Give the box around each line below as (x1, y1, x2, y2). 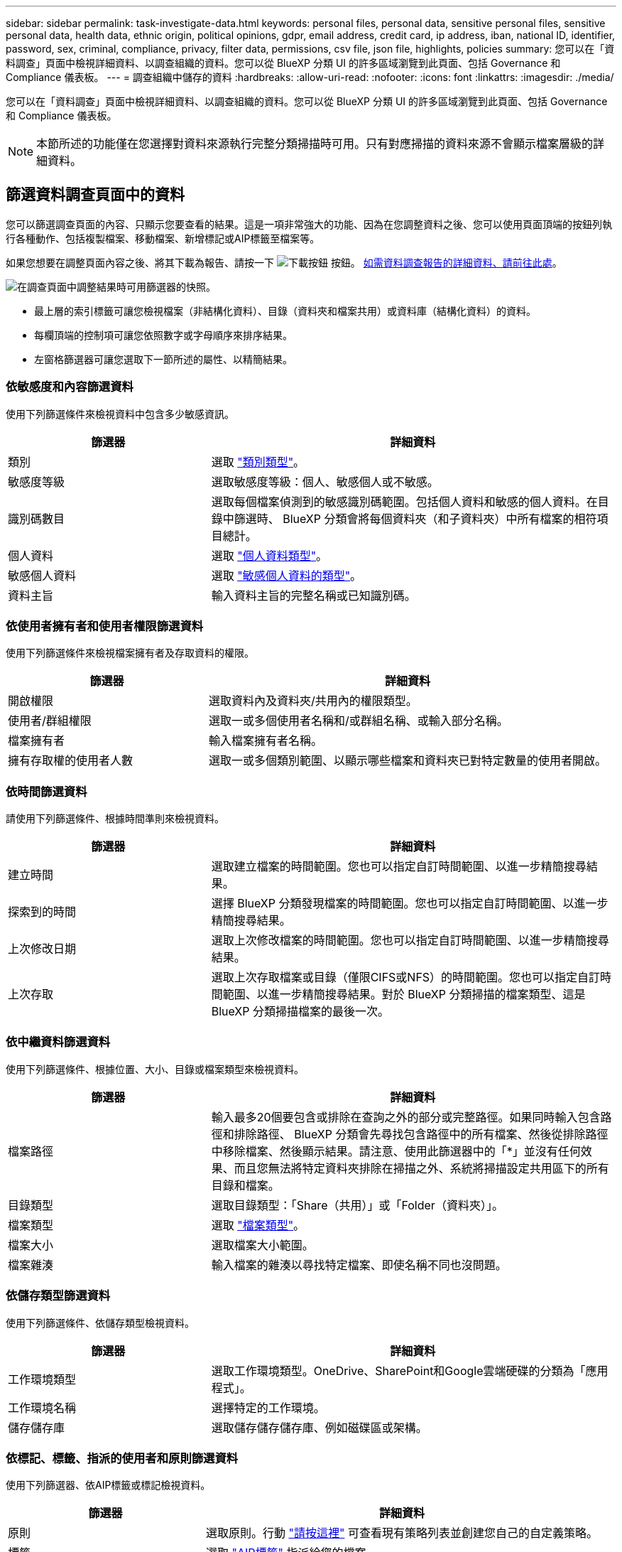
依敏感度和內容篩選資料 (6, 379, 133, 394)
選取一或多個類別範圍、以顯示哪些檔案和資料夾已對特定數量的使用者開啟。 (209, 753, 607, 768)
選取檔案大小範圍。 (211, 1237, 314, 1252)
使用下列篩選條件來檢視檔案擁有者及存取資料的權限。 (6, 647, 254, 659)
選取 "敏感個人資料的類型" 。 (211, 568, 362, 583)
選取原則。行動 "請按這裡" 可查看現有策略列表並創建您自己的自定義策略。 (205, 1526, 598, 1541)
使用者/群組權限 (8, 713, 92, 728)
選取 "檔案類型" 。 (211, 1217, 305, 1232)
